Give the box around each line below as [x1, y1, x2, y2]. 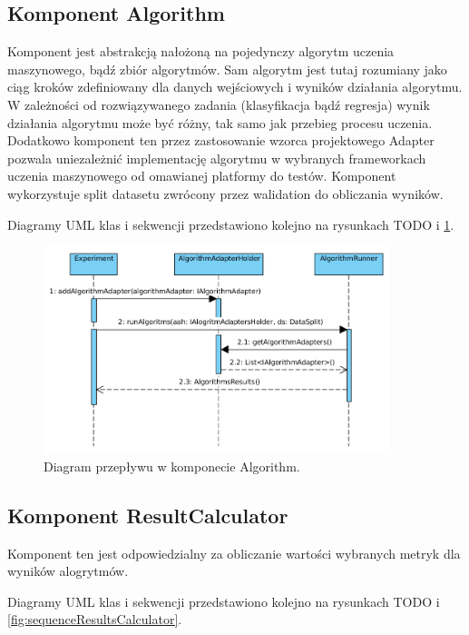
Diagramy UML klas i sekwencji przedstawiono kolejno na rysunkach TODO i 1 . [7, 214, 454, 233]
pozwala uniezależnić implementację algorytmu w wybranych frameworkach [7, 148, 426, 167]
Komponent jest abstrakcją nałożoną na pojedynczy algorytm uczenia [7, 42, 395, 61]
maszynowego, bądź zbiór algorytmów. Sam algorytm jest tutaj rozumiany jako [7, 59, 447, 78]
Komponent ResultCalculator [7, 501, 288, 529]
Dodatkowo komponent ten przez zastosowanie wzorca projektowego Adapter [7, 131, 435, 150]
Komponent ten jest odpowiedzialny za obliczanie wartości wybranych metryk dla [7, 543, 461, 562]
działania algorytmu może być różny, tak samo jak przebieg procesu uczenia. [7, 113, 433, 132]
